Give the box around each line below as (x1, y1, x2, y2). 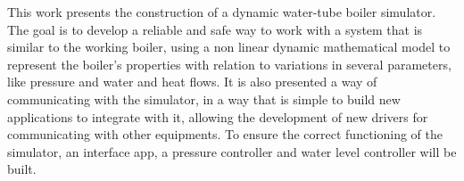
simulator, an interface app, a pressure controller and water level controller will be (7, 142, 457, 160)
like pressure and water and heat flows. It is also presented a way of (7, 72, 377, 91)
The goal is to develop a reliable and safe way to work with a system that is (7, 20, 423, 38)
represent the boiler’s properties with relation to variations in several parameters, (7, 54, 452, 73)
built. (7, 160, 37, 178)
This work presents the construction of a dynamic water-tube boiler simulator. (7, 3, 436, 21)
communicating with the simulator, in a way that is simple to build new (7, 89, 401, 108)
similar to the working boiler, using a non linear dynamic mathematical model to (7, 37, 451, 56)
